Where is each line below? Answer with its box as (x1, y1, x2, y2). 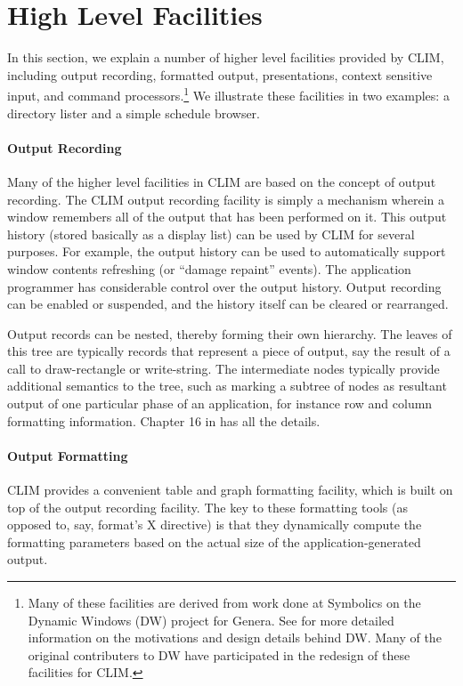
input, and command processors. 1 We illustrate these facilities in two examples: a (7, 84, 450, 104)
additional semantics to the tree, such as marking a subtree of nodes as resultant (7, 376, 447, 395)
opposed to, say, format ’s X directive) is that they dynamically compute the (7, 515, 422, 534)
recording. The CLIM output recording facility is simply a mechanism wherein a (7, 190, 445, 208)
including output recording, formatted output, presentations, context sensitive (7, 65, 433, 84)
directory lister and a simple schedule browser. (7, 103, 260, 122)
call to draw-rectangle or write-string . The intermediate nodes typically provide (7, 359, 440, 377)
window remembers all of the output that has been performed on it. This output (7, 207, 447, 226)
